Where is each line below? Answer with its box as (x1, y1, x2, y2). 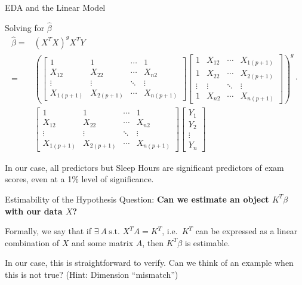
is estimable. (184, 236, 230, 249)
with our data (5, 204, 63, 217)
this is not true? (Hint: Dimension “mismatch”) (5, 268, 178, 280)
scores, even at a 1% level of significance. (5, 173, 154, 185)
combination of (5, 236, 60, 249)
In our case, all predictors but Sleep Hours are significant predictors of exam (5, 161, 284, 173)
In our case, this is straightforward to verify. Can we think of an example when (5, 256, 294, 269)
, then (142, 236, 164, 249)
